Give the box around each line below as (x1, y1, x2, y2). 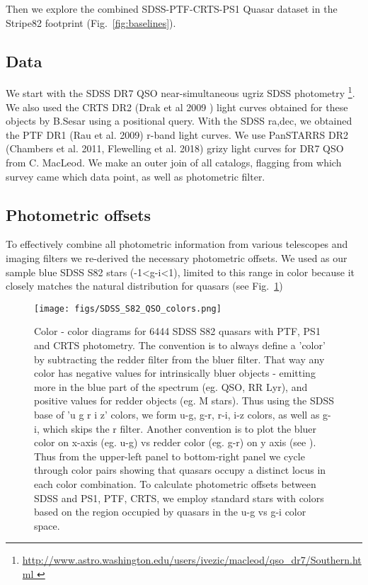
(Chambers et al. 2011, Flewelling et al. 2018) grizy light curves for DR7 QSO (6, 141, 344, 156)
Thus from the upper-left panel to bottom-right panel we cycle (34, 448, 305, 463)
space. (34, 518, 60, 533)
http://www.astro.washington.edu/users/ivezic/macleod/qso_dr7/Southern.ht (22, 552, 362, 567)
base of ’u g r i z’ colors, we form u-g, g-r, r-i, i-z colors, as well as (34, 407, 320, 421)
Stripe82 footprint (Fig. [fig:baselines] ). (6, 15, 176, 30)
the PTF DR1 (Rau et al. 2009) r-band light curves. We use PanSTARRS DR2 (6, 127, 349, 142)
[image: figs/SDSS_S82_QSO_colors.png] (34, 303, 222, 314)
